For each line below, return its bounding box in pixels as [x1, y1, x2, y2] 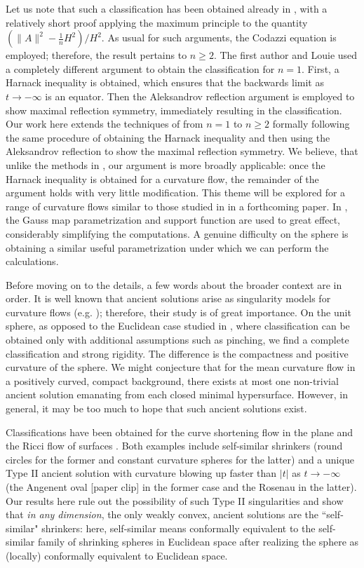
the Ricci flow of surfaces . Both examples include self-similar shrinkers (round [6, 438, 343, 453]
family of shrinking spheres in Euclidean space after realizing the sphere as [38, 534, 359, 549]
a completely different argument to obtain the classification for [6, 61, 275, 76]
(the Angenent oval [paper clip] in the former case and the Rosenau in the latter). [6, 480, 357, 494]
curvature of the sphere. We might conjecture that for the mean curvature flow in [6, 360, 356, 374]
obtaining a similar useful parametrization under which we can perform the [6, 240, 329, 255]
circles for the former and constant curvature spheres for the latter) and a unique [6, 452, 354, 466]
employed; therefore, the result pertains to [6, 48, 187, 62]
